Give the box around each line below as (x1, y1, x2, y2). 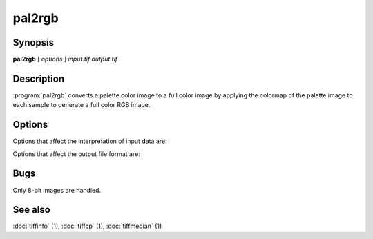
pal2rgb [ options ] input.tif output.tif (12, 55, 118, 64)
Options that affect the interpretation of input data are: (12, 137, 167, 145)
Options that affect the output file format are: (12, 149, 141, 158)
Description (12, 73, 65, 84)
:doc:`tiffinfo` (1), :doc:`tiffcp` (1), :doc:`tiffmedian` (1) (12, 222, 162, 231)
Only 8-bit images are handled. (12, 186, 102, 194)
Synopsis (12, 37, 55, 48)
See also (12, 204, 51, 216)
